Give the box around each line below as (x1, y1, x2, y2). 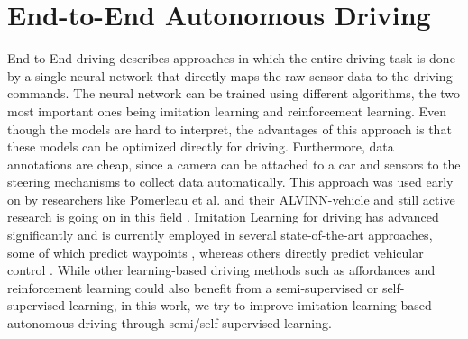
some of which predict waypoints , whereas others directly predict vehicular (7, 243, 424, 261)
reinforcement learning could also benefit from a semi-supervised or (7, 278, 379, 297)
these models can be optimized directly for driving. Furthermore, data (7, 137, 394, 156)
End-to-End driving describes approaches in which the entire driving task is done (7, 49, 455, 68)
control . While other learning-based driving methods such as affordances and (7, 261, 436, 279)
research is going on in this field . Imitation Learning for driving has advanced (7, 207, 439, 226)
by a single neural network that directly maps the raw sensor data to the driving (7, 66, 453, 85)
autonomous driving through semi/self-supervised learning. (7, 314, 332, 333)
